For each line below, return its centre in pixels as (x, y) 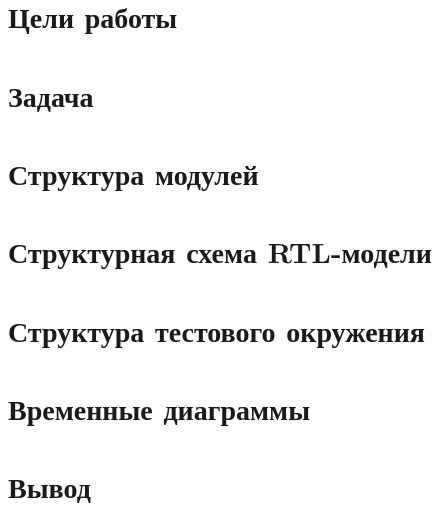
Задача (51, 94)
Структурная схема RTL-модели (220, 251)
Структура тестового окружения (217, 329)
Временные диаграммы (159, 408)
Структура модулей (133, 172)
